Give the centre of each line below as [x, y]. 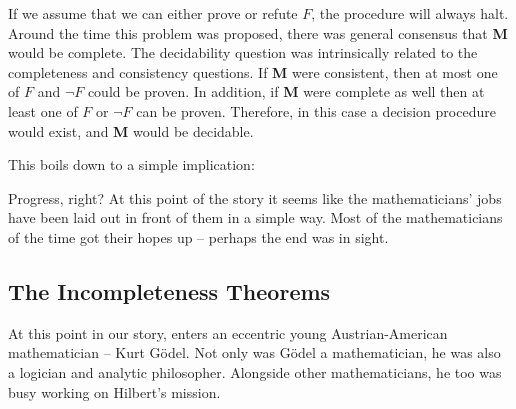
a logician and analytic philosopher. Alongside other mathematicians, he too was [255, 371]
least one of [43, 110]
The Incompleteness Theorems [169, 290]
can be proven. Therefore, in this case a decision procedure [316, 110]
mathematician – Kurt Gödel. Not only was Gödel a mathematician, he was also [254, 352]
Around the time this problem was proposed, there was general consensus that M [258, 32]
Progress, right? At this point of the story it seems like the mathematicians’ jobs [255, 197]
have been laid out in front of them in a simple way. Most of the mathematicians [255, 217]
